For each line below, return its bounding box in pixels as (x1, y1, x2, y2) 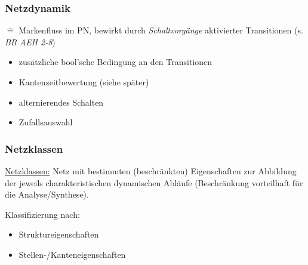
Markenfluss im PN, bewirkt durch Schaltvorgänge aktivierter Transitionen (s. (19, 24, 303, 36)
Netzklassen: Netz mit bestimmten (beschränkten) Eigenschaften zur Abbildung (5, 165, 297, 177)
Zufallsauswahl (19, 116, 73, 128)
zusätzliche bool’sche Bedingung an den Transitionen (19, 56, 212, 68)
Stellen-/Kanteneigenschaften (19, 248, 126, 260)
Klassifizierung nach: (5, 208, 80, 220)
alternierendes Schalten (19, 95, 104, 108)
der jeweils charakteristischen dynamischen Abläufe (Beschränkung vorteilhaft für (5, 176, 303, 189)
